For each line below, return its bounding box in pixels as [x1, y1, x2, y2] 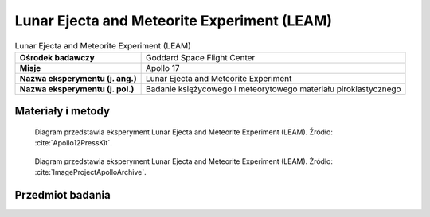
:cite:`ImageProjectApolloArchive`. [34, 168, 147, 177]
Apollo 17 [145, 62, 180, 73]
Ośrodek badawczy [19, 52, 95, 63]
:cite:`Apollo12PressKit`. [34, 138, 113, 148]
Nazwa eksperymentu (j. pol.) [19, 83, 135, 95]
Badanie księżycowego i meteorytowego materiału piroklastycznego [145, 83, 401, 95]
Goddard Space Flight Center [145, 52, 256, 63]
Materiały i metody [14, 104, 111, 118]
